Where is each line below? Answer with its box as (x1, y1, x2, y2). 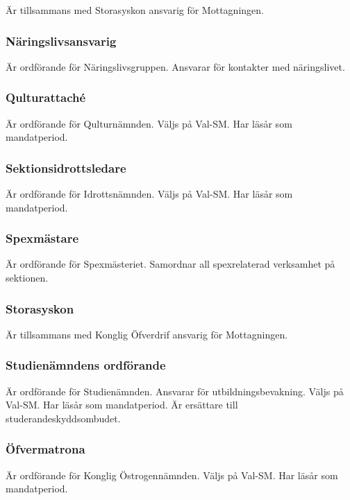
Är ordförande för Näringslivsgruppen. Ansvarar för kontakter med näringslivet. (6, 59, 345, 74)
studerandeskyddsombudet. (6, 411, 121, 425)
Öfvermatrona (6, 440, 85, 458)
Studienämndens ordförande (6, 356, 166, 374)
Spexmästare (6, 230, 79, 247)
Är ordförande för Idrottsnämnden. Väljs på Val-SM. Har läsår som (6, 187, 293, 201)
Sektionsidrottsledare (6, 159, 126, 176)
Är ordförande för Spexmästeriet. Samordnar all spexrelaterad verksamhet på (6, 257, 335, 271)
